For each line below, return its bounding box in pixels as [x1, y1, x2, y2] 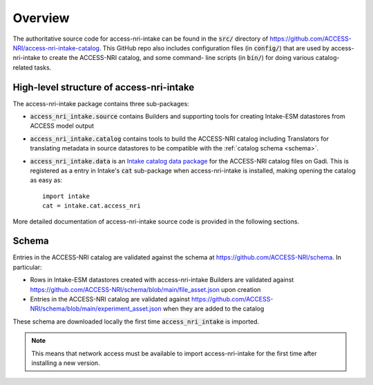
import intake [42, 192, 90, 200]
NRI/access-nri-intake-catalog [12, 43, 100, 52]
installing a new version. [31, 359, 100, 367]
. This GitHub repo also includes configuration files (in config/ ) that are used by [99, 43, 329, 52]
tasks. [34, 63, 52, 72]
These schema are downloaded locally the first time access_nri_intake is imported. [12, 317, 260, 326]
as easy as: [30, 176, 62, 184]
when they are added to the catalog [162, 304, 265, 313]
